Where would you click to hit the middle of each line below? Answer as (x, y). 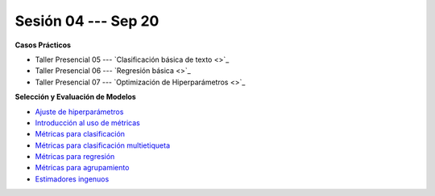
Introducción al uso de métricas (87, 122)
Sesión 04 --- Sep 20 (87, 21)
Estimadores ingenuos (72, 179)
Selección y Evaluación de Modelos (75, 97)
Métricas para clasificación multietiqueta (103, 145)
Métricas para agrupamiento (82, 168)
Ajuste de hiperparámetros (79, 112)
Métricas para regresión (75, 157)
